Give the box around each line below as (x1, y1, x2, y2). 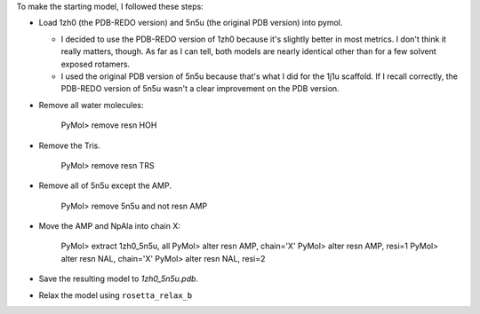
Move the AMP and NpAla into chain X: (38, 221, 181, 232)
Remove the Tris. (38, 140, 101, 151)
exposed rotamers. (60, 59, 131, 69)
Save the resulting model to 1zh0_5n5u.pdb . (38, 273, 199, 284)
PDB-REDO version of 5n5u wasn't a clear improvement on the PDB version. (60, 83, 340, 94)
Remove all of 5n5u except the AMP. (38, 180, 172, 191)
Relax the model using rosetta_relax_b (38, 289, 193, 301)
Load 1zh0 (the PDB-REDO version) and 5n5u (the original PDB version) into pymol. (38, 18, 343, 28)
